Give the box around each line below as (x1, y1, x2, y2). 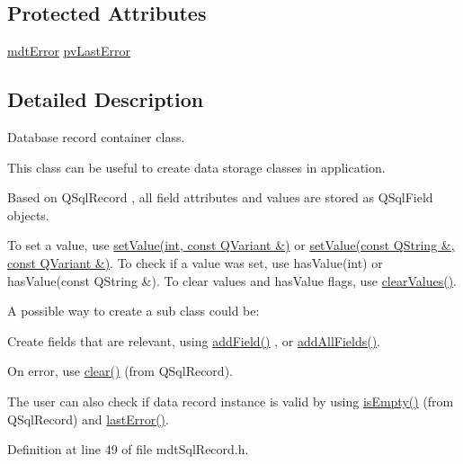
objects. (7, 205, 49, 224)
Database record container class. (7, 128, 185, 146)
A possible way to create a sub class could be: (7, 301, 260, 320)
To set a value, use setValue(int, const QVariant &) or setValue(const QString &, (7, 236, 455, 254)
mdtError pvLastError (7, 41, 131, 60)
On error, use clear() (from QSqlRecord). (7, 361, 233, 380)
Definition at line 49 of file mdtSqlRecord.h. (7, 440, 249, 459)
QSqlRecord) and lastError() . (7, 409, 169, 428)
